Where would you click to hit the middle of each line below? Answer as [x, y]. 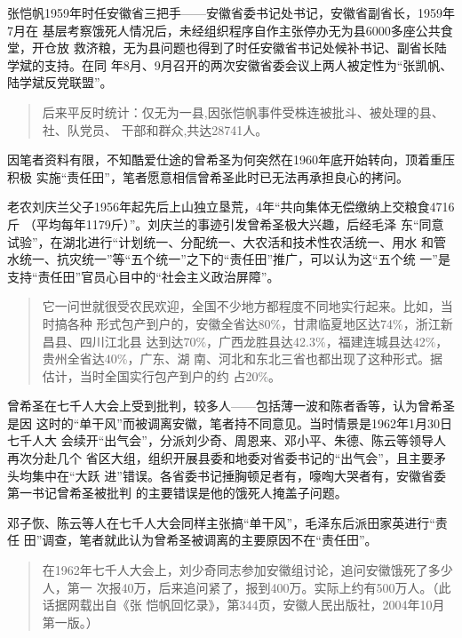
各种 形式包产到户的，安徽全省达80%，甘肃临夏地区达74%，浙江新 [260, 323]
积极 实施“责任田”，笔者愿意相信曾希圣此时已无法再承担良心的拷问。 [208, 176]
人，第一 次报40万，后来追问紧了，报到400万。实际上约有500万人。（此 [247, 587]
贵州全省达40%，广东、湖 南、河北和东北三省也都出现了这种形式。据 [243, 359]
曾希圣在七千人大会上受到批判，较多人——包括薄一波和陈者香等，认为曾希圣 [231, 406]
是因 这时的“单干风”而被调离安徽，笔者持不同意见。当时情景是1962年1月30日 [230, 423]
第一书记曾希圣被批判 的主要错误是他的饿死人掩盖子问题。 [177, 493]
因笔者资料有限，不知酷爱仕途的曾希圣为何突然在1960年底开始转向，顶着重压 [231, 159]
